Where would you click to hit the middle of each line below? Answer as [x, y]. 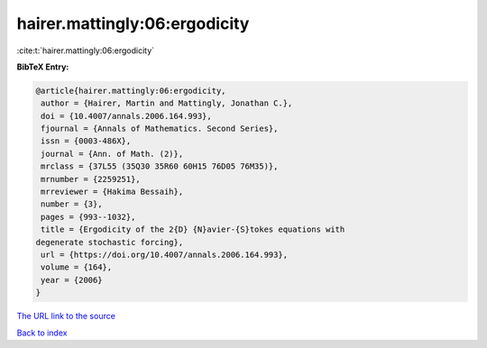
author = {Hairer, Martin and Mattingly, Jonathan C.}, [167, 103]
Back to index [42, 333]
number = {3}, [72, 204]
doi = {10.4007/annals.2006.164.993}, [126, 116]
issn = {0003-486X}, [86, 141]
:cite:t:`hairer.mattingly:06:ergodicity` [86, 50]
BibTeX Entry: [43, 67]
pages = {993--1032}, [88, 217]
